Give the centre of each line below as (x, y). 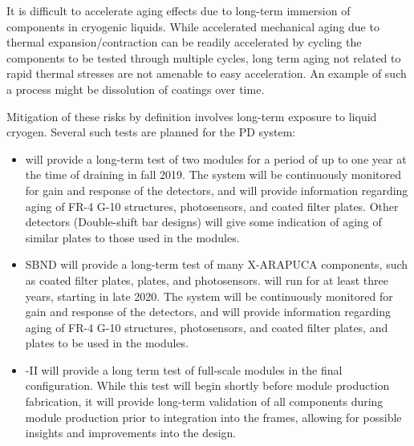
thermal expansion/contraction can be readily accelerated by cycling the (184, 42)
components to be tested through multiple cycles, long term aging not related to (204, 57)
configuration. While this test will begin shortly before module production (207, 385)
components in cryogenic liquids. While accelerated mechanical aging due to (193, 26)
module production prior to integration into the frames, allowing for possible (213, 417)
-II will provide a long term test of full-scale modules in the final (184, 369)
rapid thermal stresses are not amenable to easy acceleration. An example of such (207, 73)
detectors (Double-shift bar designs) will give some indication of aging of (203, 222)
